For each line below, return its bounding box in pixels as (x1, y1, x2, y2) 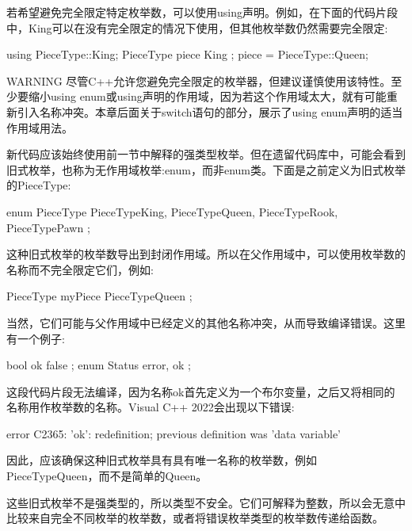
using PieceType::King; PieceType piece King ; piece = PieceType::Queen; (6, 46, 368, 63)
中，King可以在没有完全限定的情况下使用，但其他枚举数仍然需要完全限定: (6, 19, 388, 36)
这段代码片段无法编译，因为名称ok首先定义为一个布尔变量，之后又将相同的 (6, 383, 395, 399)
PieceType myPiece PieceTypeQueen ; (6, 288, 193, 304)
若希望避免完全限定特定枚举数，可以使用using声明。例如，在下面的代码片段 (6, 4, 398, 20)
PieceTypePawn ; (6, 219, 90, 235)
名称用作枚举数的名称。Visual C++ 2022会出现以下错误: (6, 399, 295, 415)
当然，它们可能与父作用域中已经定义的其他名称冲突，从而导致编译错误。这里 (6, 314, 406, 330)
